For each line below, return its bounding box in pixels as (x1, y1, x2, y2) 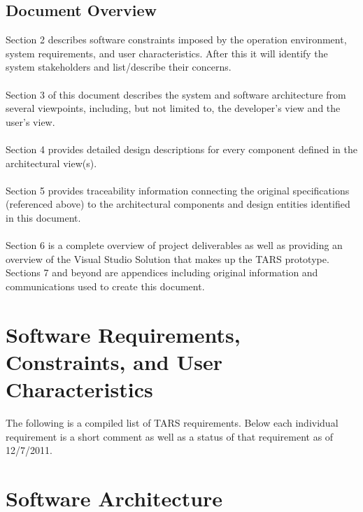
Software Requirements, (6, 320, 241, 348)
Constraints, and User (6, 347, 222, 376)
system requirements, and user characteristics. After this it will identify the (6, 45, 328, 60)
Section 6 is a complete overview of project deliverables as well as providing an (6, 238, 343, 253)
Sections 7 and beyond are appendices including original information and (6, 265, 318, 280)
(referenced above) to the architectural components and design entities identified (6, 197, 350, 211)
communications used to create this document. (6, 278, 205, 293)
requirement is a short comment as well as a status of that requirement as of (6, 429, 334, 443)
